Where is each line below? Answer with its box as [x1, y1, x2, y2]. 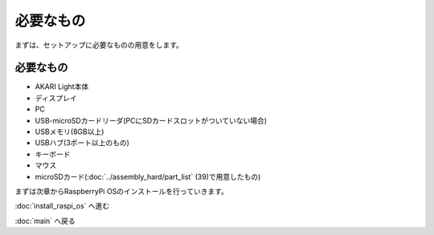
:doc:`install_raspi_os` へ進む [14, 201, 110, 211]
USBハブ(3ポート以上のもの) [35, 138, 130, 148]
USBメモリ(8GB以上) [35, 127, 104, 136]
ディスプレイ [35, 93, 78, 103]
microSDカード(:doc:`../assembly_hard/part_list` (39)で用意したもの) [35, 172, 261, 181]
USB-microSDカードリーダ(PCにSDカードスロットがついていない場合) [35, 115, 268, 125]
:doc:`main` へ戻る [14, 216, 76, 225]
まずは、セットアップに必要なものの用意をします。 [14, 40, 184, 50]
